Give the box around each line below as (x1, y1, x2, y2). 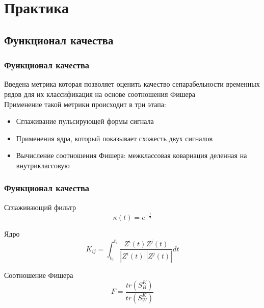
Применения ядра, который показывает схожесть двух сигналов (16, 133, 213, 143)
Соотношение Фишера (4, 270, 73, 280)
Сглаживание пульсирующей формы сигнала (16, 116, 154, 126)
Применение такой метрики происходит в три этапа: (4, 98, 166, 109)
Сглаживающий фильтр (4, 201, 76, 212)
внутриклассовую (16, 160, 70, 170)
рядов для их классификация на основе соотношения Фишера (4, 88, 195, 99)
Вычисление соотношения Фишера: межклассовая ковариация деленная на (16, 150, 247, 161)
